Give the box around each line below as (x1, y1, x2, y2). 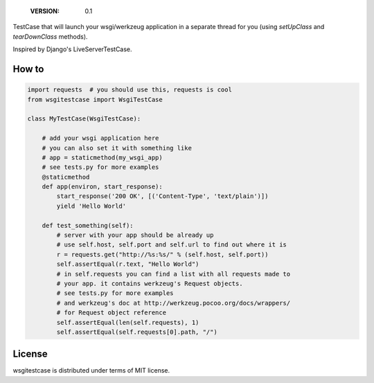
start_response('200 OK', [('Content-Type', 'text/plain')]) (56, 193, 269, 200)
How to (12, 63, 44, 75)
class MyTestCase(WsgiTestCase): (27, 115, 141, 123)
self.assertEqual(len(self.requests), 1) (56, 319, 199, 326)
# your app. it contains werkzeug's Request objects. (56, 279, 243, 287)
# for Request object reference (56, 309, 166, 317)
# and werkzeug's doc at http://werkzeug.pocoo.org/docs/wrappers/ (56, 299, 291, 307)
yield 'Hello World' (56, 202, 127, 210)
